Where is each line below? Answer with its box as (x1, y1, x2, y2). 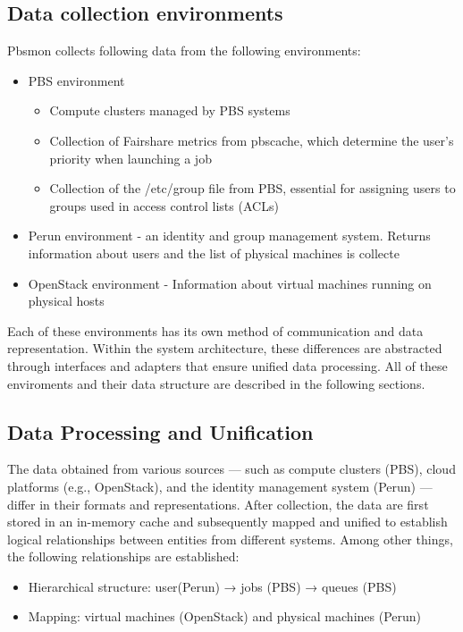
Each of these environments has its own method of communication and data (7, 321, 424, 340)
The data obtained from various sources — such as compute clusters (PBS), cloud (7, 459, 456, 478)
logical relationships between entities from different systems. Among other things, (7, 529, 453, 548)
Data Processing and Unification (7, 417, 314, 445)
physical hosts (28, 291, 105, 310)
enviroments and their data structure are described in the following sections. (7, 374, 425, 392)
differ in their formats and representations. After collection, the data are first (7, 494, 429, 513)
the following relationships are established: (7, 547, 240, 566)
